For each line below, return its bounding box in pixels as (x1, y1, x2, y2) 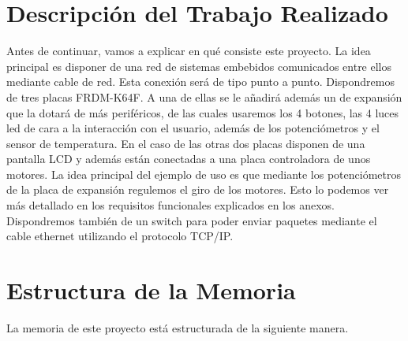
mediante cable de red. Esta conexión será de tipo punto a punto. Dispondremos (6, 73, 395, 90)
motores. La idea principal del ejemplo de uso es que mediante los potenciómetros (6, 165, 401, 182)
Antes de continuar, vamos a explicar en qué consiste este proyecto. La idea (6, 43, 371, 59)
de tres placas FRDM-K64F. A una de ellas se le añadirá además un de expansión (6, 88, 402, 105)
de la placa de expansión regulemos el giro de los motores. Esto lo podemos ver (6, 181, 389, 198)
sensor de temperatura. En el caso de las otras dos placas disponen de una (6, 135, 365, 151)
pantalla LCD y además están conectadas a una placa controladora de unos (6, 150, 371, 167)
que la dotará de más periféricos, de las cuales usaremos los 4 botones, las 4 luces (6, 104, 399, 120)
